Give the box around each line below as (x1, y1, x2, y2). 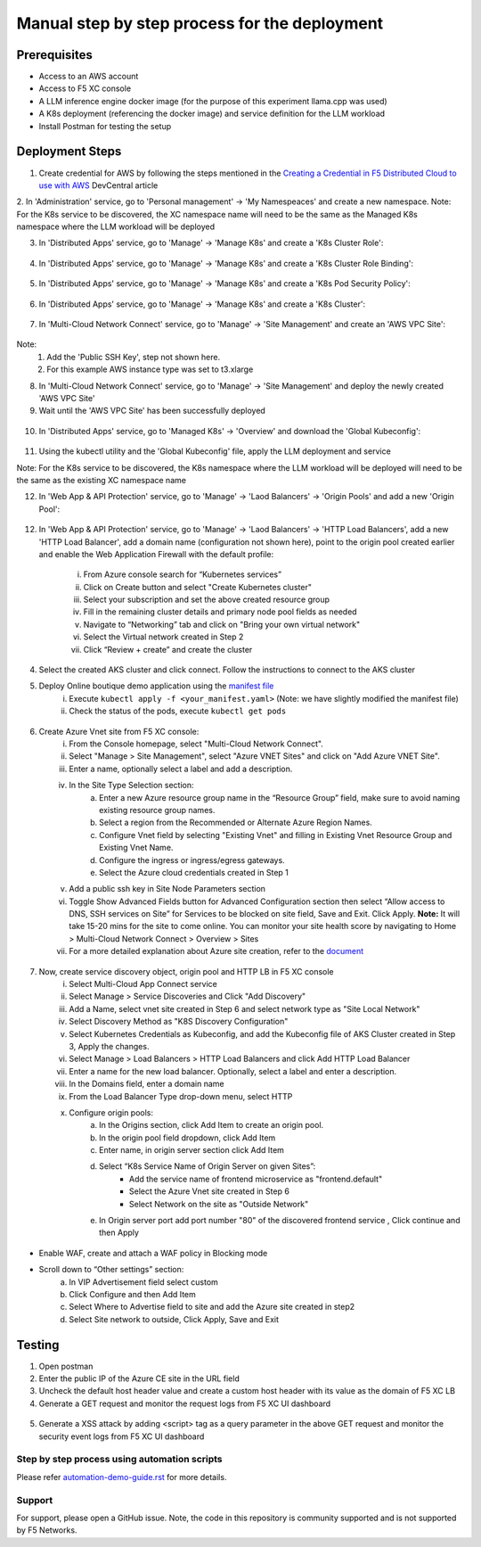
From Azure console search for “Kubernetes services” (83, 569, 282, 580)
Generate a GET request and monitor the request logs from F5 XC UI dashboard (38, 1398, 331, 1409)
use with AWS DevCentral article (38, 179, 159, 191)
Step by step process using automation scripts (16, 1453, 223, 1466)
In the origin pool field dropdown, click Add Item (99, 1132, 276, 1143)
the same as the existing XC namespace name (16, 474, 187, 485)
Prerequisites (16, 47, 93, 62)
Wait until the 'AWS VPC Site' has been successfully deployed (38, 406, 266, 416)
